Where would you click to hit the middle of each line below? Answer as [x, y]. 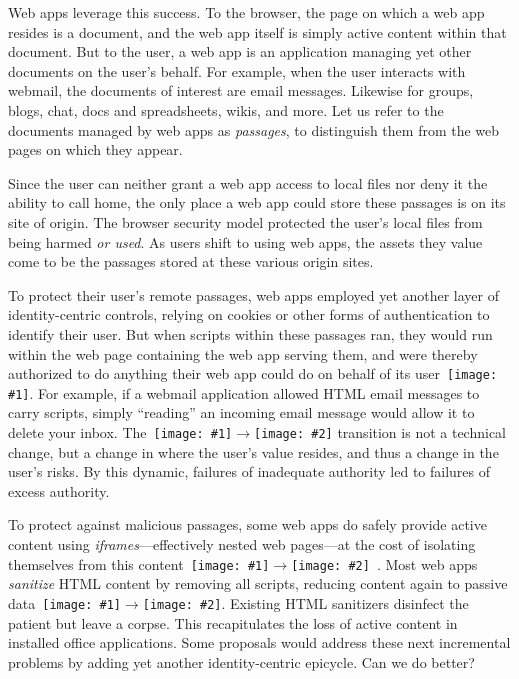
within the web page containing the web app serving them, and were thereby [243, 353]
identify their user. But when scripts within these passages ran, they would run [250, 333]
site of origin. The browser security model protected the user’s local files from [245, 221]
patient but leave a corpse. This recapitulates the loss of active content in [233, 622]
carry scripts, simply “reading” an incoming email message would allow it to [241, 412]
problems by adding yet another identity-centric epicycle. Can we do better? [241, 661]
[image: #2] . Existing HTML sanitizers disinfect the [305, 602]
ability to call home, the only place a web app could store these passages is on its [257, 202]
